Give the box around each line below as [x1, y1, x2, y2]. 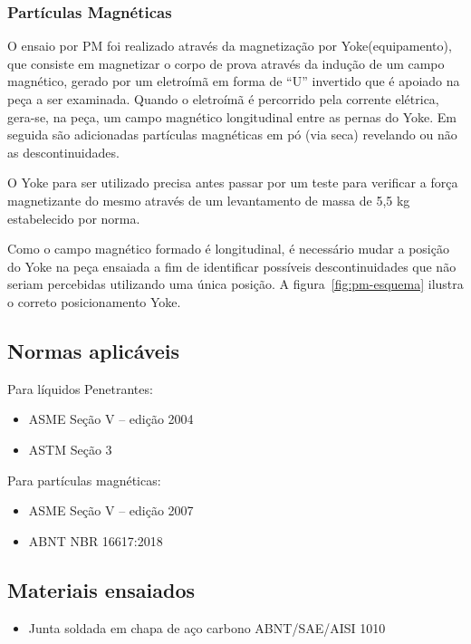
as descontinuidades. [7, 142, 120, 161]
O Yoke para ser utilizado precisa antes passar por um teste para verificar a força [7, 173, 458, 192]
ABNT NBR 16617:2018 [28, 531, 163, 550]
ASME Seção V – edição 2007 [28, 501, 194, 520]
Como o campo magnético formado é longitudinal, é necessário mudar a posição [7, 239, 449, 258]
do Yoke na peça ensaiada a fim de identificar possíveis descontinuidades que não [7, 256, 457, 275]
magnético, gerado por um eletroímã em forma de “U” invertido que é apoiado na [7, 72, 460, 91]
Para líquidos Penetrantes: [7, 379, 153, 398]
